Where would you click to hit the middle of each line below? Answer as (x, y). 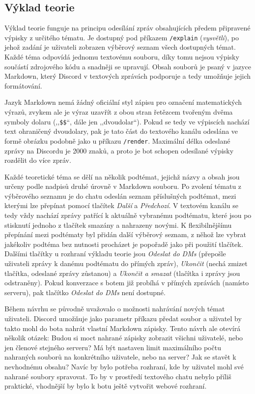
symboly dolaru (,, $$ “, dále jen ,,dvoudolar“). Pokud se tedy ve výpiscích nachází (127, 121)
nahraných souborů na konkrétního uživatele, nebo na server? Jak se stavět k (120, 357)
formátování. (23, 85)
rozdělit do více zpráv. (38, 160)
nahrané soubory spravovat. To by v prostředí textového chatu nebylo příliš (118, 376)
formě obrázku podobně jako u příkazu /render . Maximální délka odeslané (117, 140)
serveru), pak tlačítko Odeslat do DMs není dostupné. (85, 292)
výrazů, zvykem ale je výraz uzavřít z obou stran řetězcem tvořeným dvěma (119, 112)
